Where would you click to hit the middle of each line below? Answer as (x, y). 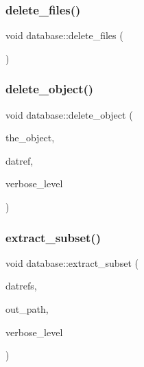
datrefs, (21, 286)
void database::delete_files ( (64, 35)
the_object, (30, 138)
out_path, (27, 309)
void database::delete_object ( (69, 114)
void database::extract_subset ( (72, 262)
